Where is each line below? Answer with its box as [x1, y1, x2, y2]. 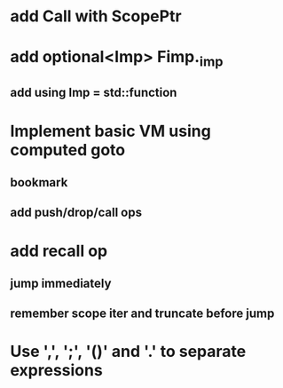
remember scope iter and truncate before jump [10, 306, 275, 321]
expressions [10, 360, 103, 381]
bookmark [10, 175, 68, 190]
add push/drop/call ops [10, 205, 143, 220]
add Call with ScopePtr [10, 6, 182, 27]
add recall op [10, 241, 108, 261]
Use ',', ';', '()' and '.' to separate [10, 342, 247, 361]
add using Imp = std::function [10, 85, 177, 100]
